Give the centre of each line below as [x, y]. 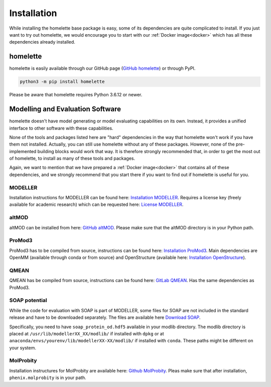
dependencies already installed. [42, 42]
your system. [23, 348]
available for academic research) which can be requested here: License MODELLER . [96, 205]
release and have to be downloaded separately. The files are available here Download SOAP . [105, 317]
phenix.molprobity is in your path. [48, 378]
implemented [23, 151]
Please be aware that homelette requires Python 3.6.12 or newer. [76, 95]
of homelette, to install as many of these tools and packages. [72, 159]
